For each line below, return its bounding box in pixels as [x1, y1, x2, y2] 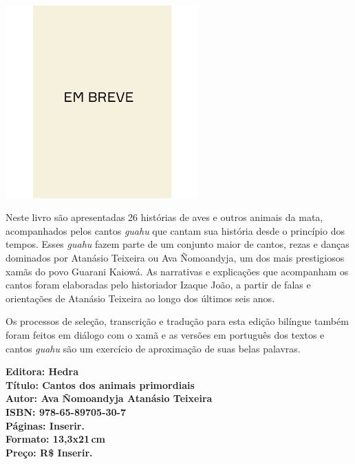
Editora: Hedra [6, 364, 78, 379]
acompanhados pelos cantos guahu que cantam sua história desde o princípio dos [6, 223, 345, 238]
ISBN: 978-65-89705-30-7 [6, 404, 127, 419]
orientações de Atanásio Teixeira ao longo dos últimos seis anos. [6, 291, 275, 305]
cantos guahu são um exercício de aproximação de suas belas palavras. [6, 341, 301, 355]
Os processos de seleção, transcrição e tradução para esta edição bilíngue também [6, 314, 349, 328]
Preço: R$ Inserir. [6, 445, 93, 459]
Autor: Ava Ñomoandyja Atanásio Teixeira [6, 391, 213, 405]
